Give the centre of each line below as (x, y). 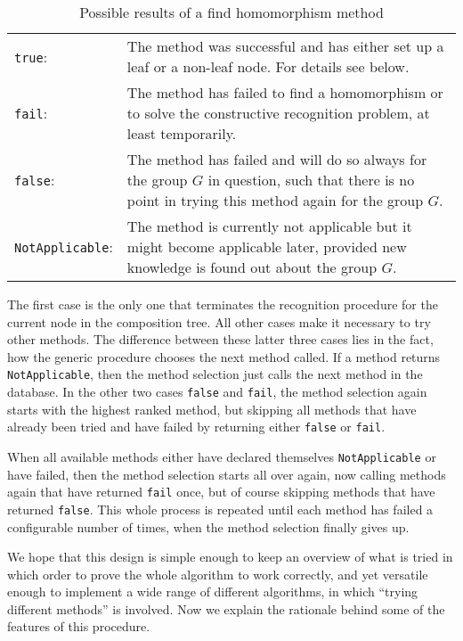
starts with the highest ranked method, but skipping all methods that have (212, 409)
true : (31, 56)
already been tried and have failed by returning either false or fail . (196, 427)
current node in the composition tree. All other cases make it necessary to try (219, 321)
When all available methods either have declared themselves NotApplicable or (222, 456)
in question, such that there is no (311, 180)
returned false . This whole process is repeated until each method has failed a (220, 509)
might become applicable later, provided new (267, 247)
